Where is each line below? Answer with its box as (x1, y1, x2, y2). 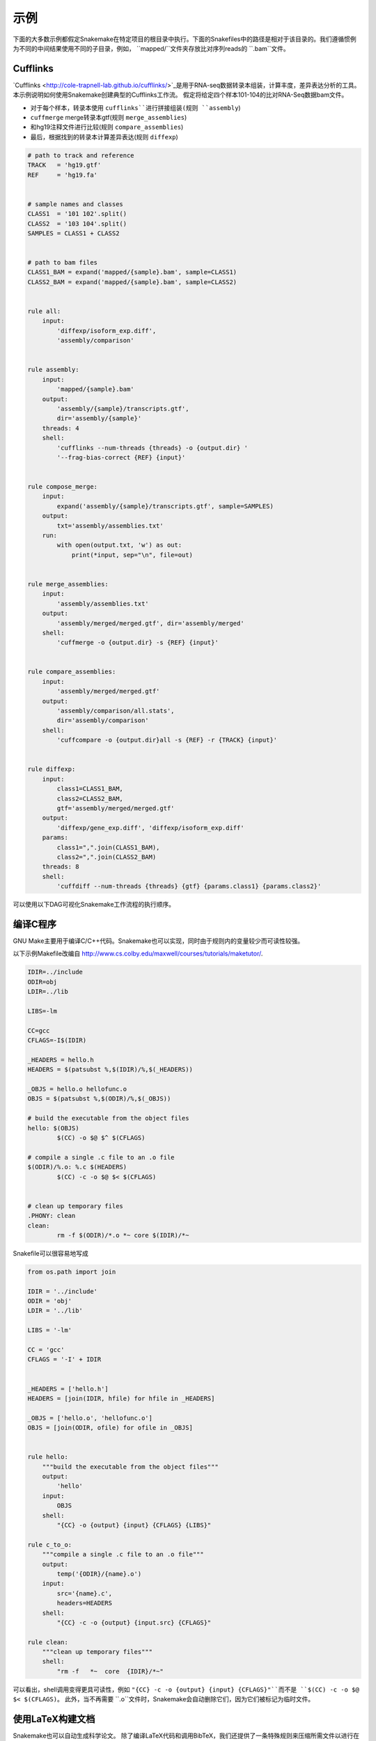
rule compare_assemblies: (27, 668, 116, 676)
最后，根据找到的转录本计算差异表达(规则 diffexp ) (30, 132, 179, 141)
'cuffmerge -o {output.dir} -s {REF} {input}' (56, 639, 219, 647)
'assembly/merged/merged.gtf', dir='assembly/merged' (56, 619, 244, 627)
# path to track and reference (27, 151, 135, 159)
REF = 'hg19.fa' (27, 171, 97, 179)
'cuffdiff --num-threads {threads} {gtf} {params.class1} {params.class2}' (56, 882, 322, 891)
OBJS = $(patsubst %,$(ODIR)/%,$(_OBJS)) (27, 1095, 171, 1103)
